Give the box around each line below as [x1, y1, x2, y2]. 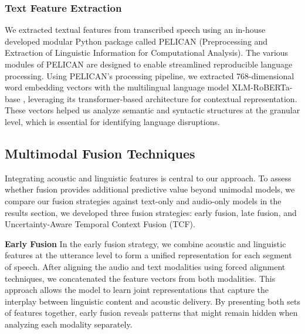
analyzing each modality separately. [5, 318, 133, 330]
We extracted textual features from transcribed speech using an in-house [5, 23, 266, 36]
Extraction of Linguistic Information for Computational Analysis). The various [5, 46, 289, 59]
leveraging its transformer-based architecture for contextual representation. [28, 92, 297, 104]
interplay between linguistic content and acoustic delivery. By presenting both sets [5, 295, 300, 307]
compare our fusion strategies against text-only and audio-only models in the [5, 194, 282, 207]
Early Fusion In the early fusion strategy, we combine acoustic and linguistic [5, 237, 286, 249]
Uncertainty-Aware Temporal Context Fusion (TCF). [5, 218, 195, 230]
